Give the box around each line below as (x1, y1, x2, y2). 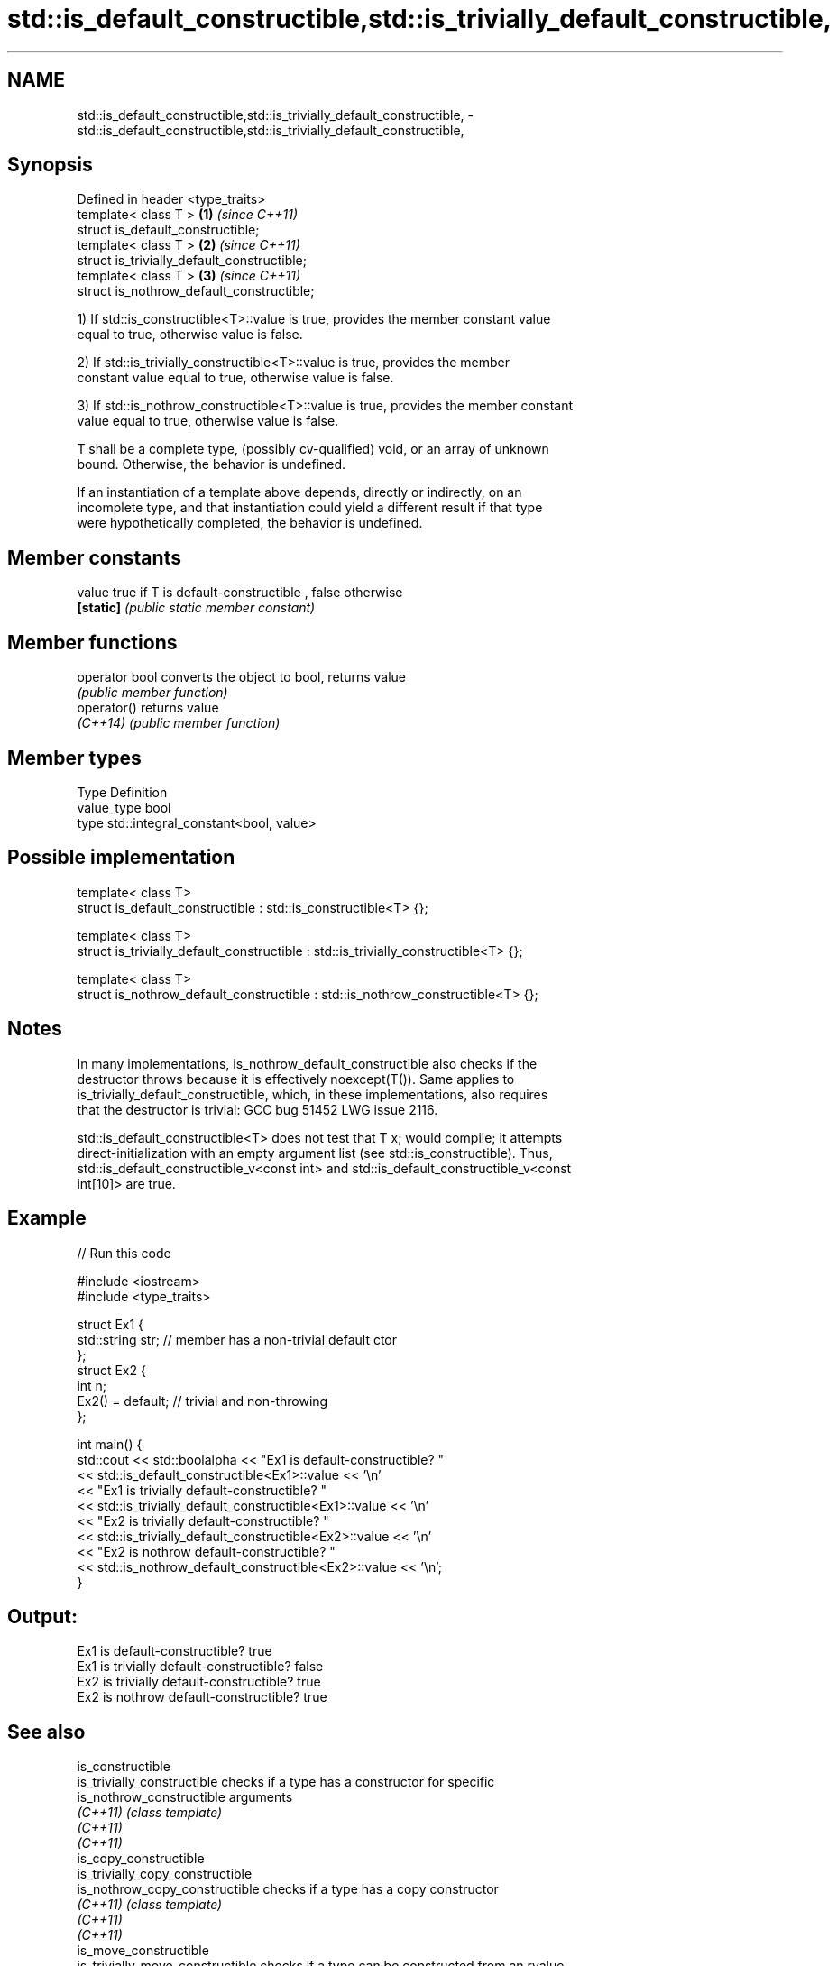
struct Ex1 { (77, 1316, 144, 1332)
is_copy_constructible (77, 1851, 205, 1867)
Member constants (7, 546, 181, 569)
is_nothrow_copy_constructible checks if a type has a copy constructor (77, 1881, 499, 1897)
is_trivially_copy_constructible (77, 1866, 253, 1882)
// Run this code (77, 1245, 171, 1261)
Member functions (7, 630, 178, 654)
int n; (77, 1377, 107, 1393)
